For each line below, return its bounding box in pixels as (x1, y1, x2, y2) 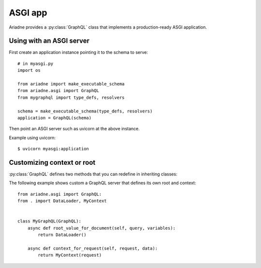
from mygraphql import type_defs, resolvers (17, 95, 125, 100)
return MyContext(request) (38, 252, 102, 258)
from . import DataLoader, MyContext (17, 198, 107, 204)
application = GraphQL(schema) (17, 115, 92, 121)
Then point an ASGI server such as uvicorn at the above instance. (9, 126, 140, 132)
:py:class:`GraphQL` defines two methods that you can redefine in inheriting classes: (9, 171, 177, 177)
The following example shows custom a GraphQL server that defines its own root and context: (9, 180, 196, 186)
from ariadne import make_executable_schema (17, 81, 125, 87)
